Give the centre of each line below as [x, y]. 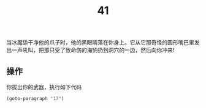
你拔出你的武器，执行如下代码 [44, 87]
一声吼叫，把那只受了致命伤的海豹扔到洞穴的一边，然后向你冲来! [93, 50]
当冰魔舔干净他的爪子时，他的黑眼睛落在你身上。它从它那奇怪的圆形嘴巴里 [100, 43]
